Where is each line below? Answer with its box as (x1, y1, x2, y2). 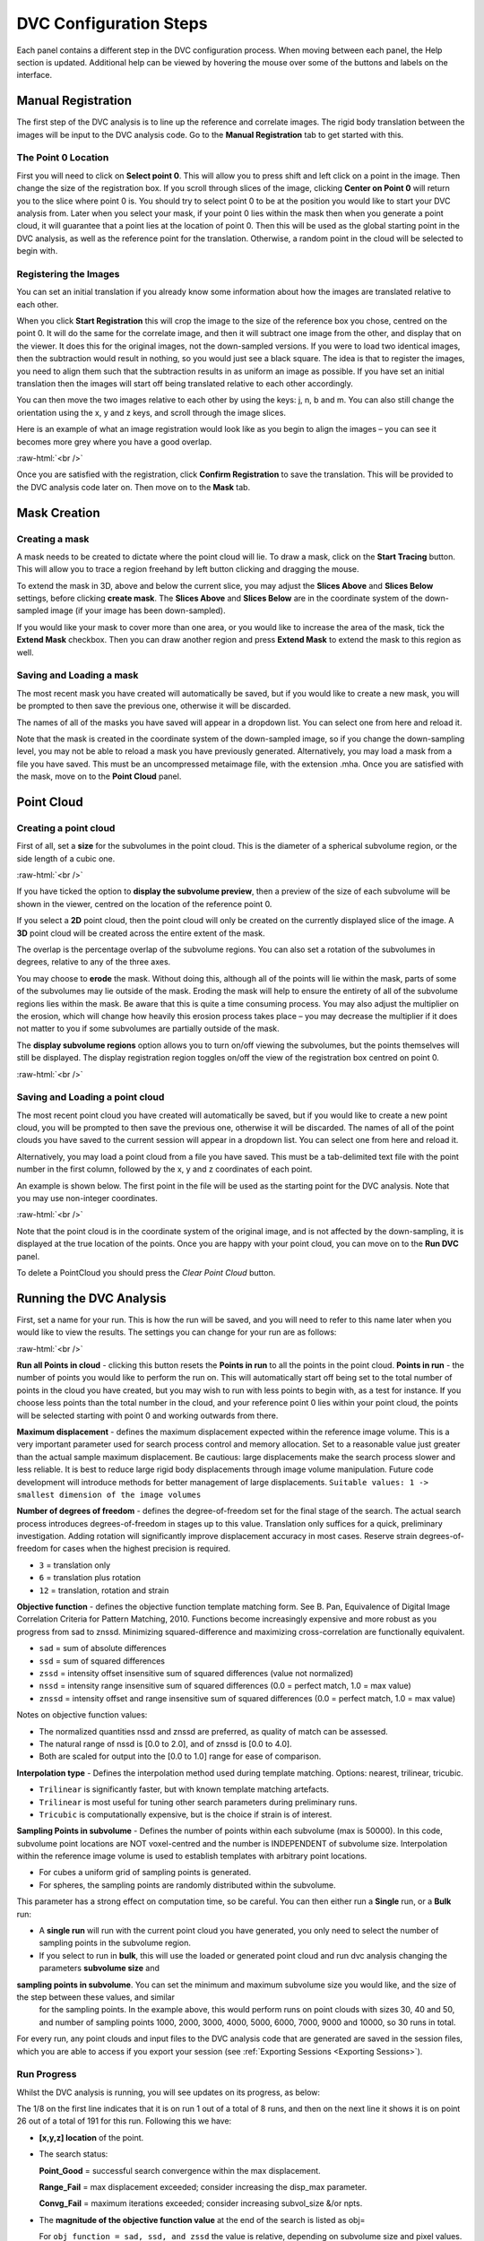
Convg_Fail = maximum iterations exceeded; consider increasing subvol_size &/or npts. (39, 2198, 363, 2209)
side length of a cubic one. (16, 852, 116, 864)
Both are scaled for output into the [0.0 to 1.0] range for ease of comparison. (39, 1751, 322, 1761)
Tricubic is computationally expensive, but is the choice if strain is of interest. (39, 1809, 333, 1820)
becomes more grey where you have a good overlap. (16, 436, 212, 447)
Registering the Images (16, 267, 120, 280)
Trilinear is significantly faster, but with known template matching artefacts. (39, 1784, 330, 1795)
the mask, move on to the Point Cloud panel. (16, 771, 182, 782)
